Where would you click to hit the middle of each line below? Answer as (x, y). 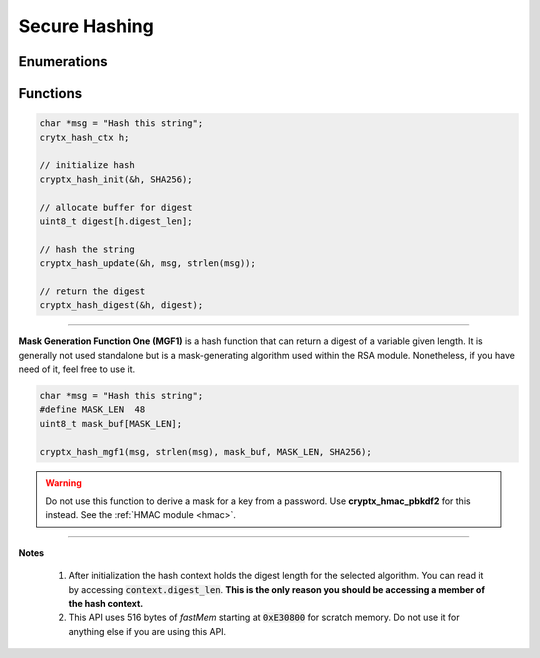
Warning (63, 482)
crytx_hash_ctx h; (84, 137)
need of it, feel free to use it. (77, 369)
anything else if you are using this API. (147, 631)
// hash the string (87, 249)
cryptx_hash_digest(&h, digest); (121, 305)
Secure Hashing (86, 26)
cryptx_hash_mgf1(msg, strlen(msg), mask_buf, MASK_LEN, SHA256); (205, 451)
